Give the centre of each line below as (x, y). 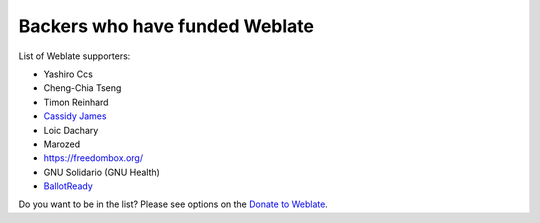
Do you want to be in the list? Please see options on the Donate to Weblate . (173, 204)
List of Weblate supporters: (74, 56)
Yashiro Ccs (68, 74)
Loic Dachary (71, 130)
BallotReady (68, 186)
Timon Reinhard (76, 102)
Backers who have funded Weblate (166, 26)
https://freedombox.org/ (93, 158)
